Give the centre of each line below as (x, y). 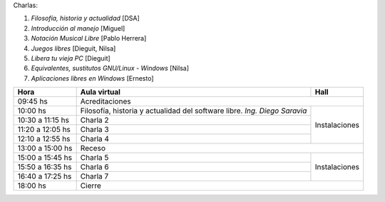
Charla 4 (95, 139)
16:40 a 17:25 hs (45, 176)
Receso (93, 148)
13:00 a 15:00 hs (45, 148)
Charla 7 (94, 176)
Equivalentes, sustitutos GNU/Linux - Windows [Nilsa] (110, 69)
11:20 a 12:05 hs (44, 130)
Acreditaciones (106, 101)
